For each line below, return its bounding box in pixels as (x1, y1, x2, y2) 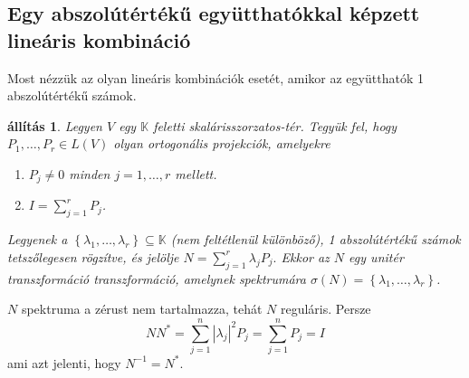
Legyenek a (7, 230, 68, 249)
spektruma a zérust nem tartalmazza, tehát (21, 299, 263, 318)
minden (69, 164, 110, 183)
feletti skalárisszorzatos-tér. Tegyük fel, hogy (153, 116, 397, 135)
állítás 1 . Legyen (7, 116, 102, 135)
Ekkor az (281, 247, 330, 266)
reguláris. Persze (280, 299, 371, 318)
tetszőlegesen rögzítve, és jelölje (7, 247, 179, 266)
